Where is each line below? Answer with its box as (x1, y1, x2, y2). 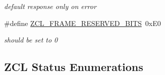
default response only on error (4, 1, 96, 11)
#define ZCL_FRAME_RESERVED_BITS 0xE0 (4, 17, 161, 28)
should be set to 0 (4, 34, 58, 45)
